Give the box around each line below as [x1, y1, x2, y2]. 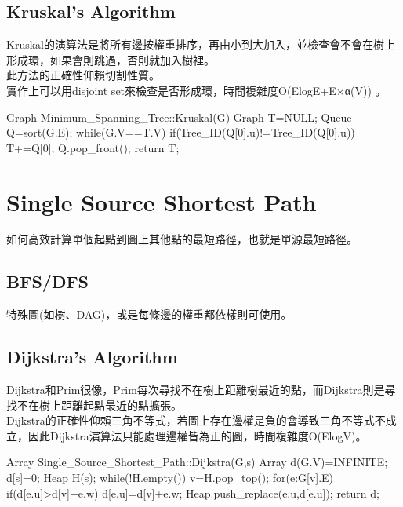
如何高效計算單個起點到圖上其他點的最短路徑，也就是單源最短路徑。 [6, 231, 358, 247]
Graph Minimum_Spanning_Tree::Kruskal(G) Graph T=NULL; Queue [6, 108, 352, 125]
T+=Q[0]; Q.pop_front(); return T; [6, 139, 180, 155]
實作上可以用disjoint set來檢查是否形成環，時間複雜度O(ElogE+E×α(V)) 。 [6, 82, 387, 98]
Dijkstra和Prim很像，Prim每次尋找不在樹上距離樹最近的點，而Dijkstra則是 [6, 381, 385, 398]
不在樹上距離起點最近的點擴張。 [16, 396, 182, 413]
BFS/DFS [6, 269, 89, 294]
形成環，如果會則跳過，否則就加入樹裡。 [6, 51, 215, 67]
